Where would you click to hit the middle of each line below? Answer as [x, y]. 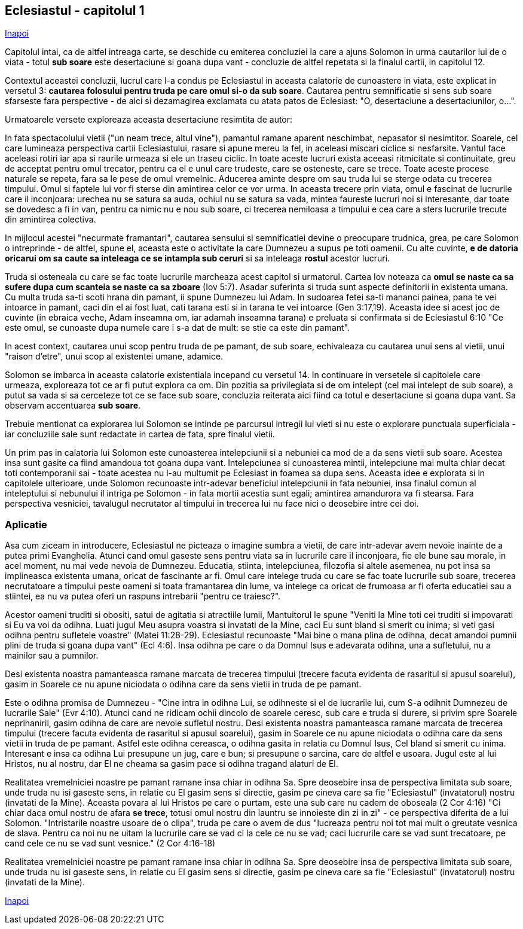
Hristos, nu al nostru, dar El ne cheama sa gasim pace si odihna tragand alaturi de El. [172, 764]
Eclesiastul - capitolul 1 [75, 10]
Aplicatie [26, 524]
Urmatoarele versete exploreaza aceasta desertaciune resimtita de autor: [149, 120]
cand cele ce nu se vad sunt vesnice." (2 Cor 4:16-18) [110, 843]
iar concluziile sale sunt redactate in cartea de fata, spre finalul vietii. [140, 434]
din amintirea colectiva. [51, 220]
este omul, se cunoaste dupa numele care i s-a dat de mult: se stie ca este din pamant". [178, 328]
